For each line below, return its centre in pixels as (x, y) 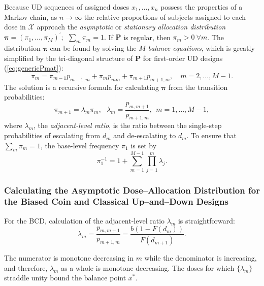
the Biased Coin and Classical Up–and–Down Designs (116, 201)
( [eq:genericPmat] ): (34, 68)
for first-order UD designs (183, 58)
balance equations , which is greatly (201, 48)
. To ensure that (212, 135)
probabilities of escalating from (52, 135)
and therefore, (26, 267)
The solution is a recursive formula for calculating (81, 87)
